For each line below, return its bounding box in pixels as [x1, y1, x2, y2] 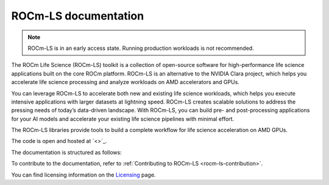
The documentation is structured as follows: [11, 148, 122, 156]
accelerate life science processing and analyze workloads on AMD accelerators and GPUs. [11, 79, 240, 86]
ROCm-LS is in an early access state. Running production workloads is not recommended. [27, 44, 254, 52]
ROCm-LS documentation [11, 9, 144, 23]
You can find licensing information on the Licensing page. [11, 171, 156, 178]
